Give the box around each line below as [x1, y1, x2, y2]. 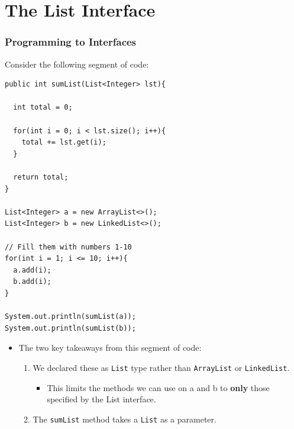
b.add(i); [13, 277, 51, 286]
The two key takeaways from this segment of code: [18, 341, 202, 354]
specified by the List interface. [47, 393, 156, 405]
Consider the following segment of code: [5, 57, 149, 70]
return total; [13, 172, 69, 181]
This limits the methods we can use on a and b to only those [47, 381, 270, 393]
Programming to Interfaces [5, 34, 137, 49]
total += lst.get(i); [21, 138, 106, 147]
